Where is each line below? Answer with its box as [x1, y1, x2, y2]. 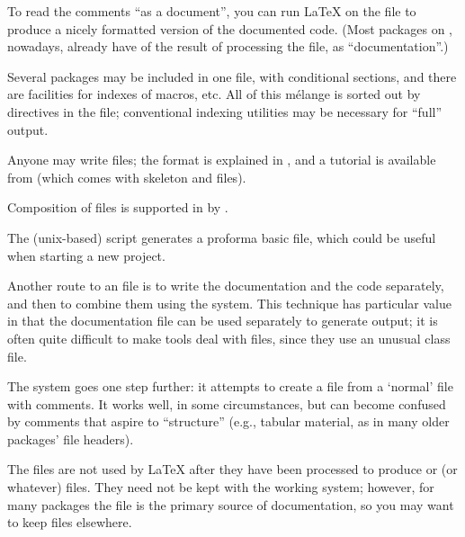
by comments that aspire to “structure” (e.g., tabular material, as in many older [7, 412, 450, 431]
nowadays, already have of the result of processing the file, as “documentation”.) [7, 37, 449, 56]
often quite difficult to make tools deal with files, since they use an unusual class [7, 328, 451, 347]
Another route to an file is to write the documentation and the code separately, [7, 276, 444, 295]
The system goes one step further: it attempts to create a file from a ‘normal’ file [7, 377, 453, 396]
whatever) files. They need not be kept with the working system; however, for [7, 478, 434, 497]
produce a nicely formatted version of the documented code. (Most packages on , [7, 19, 452, 38]
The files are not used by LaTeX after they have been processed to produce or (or [7, 460, 458, 479]
